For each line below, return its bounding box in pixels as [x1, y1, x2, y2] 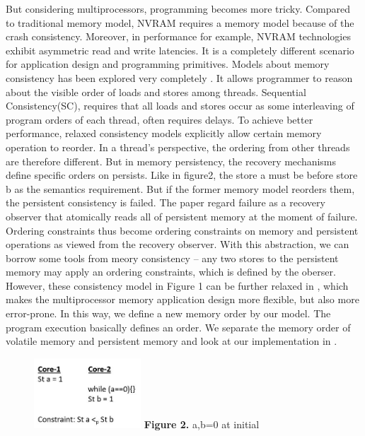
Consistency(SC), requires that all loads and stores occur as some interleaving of [6, 98, 354, 113]
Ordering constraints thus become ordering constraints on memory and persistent [6, 223, 359, 237]
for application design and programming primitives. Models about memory [6, 57, 330, 71]
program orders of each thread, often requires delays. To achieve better [6, 112, 313, 126]
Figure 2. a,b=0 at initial [144, 416, 260, 431]
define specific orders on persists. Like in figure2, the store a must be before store [6, 167, 358, 182]
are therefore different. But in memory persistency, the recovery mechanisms [6, 153, 337, 168]
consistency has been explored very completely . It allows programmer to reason [6, 70, 353, 85]
